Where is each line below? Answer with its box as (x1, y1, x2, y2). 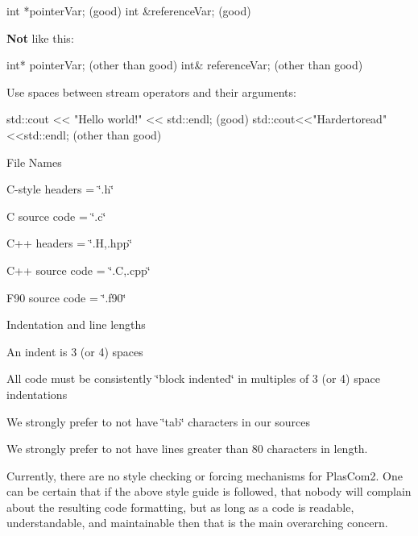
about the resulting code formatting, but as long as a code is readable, (6, 498, 354, 515)
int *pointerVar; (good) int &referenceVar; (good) (6, 2, 251, 19)
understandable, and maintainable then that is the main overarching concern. (6, 514, 388, 531)
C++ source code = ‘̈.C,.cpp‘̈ (6, 261, 151, 278)
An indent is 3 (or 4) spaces (6, 343, 143, 359)
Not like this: (6, 29, 74, 46)
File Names (6, 153, 62, 170)
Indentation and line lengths (6, 316, 146, 333)
